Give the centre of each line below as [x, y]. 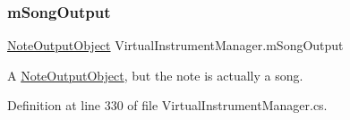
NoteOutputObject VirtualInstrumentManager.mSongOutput [175, 45]
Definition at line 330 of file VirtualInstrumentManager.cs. [167, 105]
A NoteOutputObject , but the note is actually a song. [155, 75]
